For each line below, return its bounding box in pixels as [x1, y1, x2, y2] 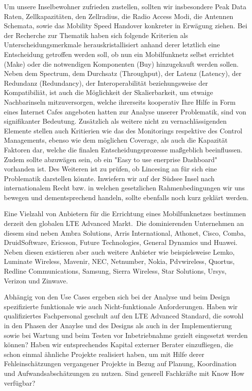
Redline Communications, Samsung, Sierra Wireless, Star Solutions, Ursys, [4, 266, 227, 276]
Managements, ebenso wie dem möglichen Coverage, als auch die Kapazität [4, 135, 228, 145]
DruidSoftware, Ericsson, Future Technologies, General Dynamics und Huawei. [4, 237, 237, 247]
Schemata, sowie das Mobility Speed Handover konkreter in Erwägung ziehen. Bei [4, 20, 248, 31]
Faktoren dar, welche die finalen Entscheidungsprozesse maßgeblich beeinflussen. [4, 144, 243, 154]
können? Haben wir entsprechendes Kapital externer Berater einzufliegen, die [4, 339, 234, 350]
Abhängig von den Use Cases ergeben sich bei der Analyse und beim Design [4, 292, 230, 302]
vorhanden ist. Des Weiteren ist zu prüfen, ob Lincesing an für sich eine [4, 164, 217, 174]
